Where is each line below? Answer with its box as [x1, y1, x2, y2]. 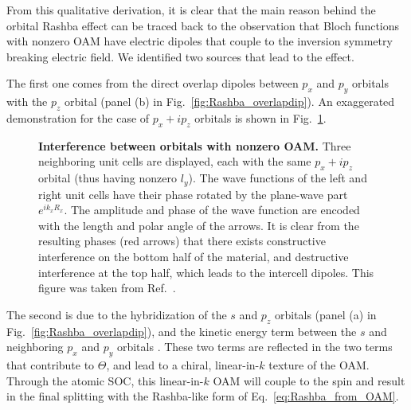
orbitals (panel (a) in [274, 306, 377, 322]
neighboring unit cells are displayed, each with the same [38, 153, 311, 170]
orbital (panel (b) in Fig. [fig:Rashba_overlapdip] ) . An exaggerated [65, 93, 395, 110]
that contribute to [6, 356, 95, 373]
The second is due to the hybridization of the [6, 306, 227, 322]
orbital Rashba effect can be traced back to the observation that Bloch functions [6, 17, 400, 33]
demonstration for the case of [6, 109, 150, 126]
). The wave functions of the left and [188, 170, 367, 186]
